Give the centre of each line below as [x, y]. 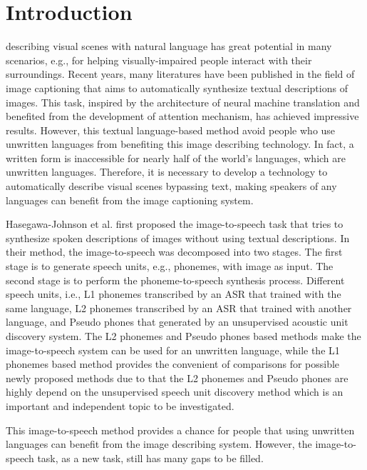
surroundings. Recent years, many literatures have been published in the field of [180, 74]
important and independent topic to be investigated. [120, 405]
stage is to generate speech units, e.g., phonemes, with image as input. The [170, 266]
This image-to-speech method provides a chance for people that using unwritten [180, 430]
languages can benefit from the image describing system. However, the [159, 444]
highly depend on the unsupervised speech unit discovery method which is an [175, 392]
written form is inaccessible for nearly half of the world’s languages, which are [176, 157]
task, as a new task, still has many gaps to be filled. [150, 457]
